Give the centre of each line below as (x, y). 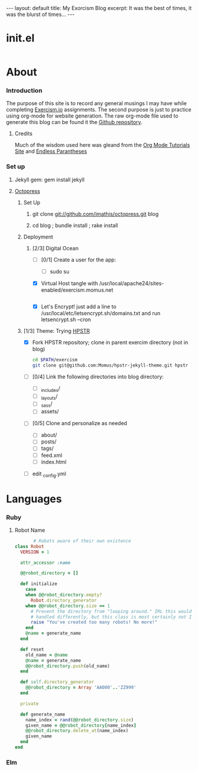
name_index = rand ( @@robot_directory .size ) (80, 720)
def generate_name (43, 714)
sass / (47, 404)
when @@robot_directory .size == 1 (68, 606)
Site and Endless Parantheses (51, 151)
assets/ (50, 411)
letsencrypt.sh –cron (66, 319)
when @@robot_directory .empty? (64, 595)
